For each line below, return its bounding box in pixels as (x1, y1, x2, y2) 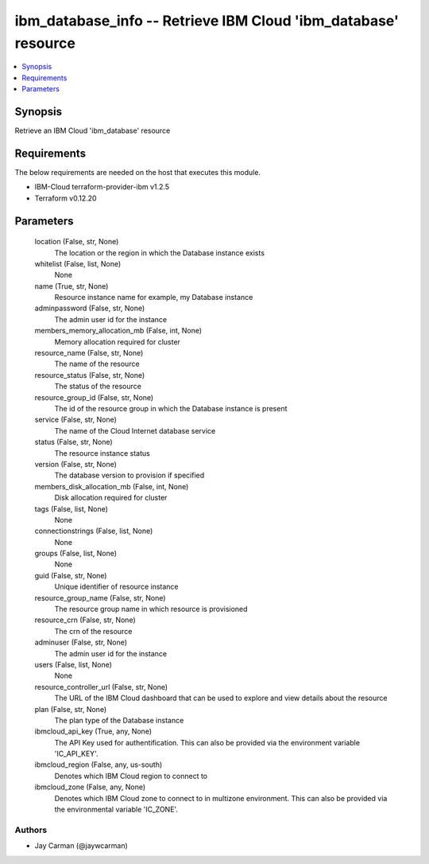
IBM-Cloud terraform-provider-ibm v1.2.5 (34, 182, 170, 192)
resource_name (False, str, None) (34, 348, 144, 358)
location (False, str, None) (34, 237, 119, 247)
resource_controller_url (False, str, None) (34, 682, 168, 691)
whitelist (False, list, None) (34, 259, 122, 268)
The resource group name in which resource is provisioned (54, 605, 248, 614)
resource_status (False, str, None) (34, 370, 145, 379)
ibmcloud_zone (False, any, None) (34, 782, 146, 792)
